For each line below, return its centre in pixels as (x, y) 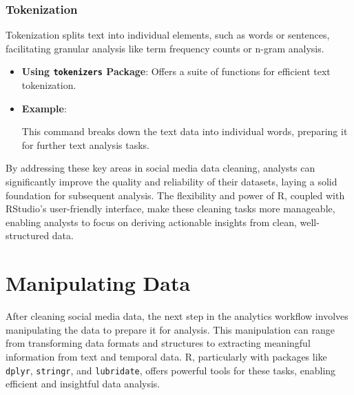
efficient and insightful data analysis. (83, 384)
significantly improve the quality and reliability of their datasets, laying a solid (171, 182)
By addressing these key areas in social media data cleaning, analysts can (160, 168)
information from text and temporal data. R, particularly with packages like (166, 356)
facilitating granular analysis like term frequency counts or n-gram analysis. (165, 48)
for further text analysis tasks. (85, 144)
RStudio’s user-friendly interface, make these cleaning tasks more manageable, (170, 209)
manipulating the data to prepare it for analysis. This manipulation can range (170, 329)
